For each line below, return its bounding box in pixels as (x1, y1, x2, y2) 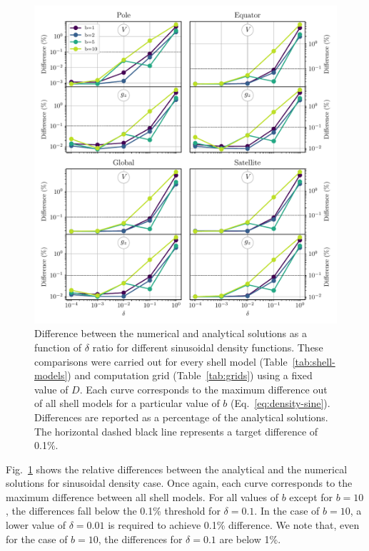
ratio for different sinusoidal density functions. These (92, 339, 323, 354)
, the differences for (98, 531, 183, 546)
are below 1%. (219, 531, 281, 546)
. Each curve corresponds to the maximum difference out (79, 381, 328, 396)
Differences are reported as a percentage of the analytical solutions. (34, 409, 328, 424)
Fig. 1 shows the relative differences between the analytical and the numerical (6, 461, 348, 476)
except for (289, 489, 333, 504)
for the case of (6, 531, 68, 546)
